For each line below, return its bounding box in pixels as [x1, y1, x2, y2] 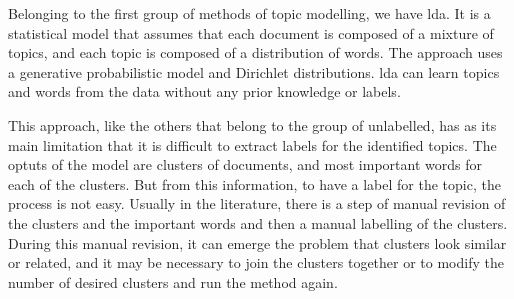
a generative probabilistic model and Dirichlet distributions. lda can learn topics [8, 61, 500, 82]
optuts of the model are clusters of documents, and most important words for [8, 154, 482, 175]
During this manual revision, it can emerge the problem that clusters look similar [8, 232, 507, 253]
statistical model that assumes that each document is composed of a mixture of [8, 22, 494, 43]
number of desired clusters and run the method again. [8, 271, 338, 292]
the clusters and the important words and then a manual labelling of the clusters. [8, 212, 508, 233]
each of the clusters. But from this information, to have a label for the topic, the [8, 173, 501, 194]
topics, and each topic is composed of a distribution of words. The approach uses [8, 42, 503, 63]
